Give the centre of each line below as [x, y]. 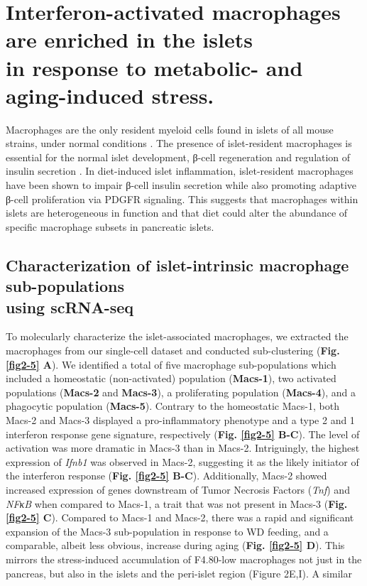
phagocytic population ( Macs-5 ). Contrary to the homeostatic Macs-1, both [172, 406]
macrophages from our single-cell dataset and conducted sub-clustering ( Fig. [173, 351]
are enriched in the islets [129, 39]
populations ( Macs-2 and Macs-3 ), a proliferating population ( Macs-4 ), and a [181, 392]
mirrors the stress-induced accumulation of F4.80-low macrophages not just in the [184, 559]
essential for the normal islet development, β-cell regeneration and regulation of [178, 157]
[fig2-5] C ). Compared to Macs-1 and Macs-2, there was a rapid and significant [180, 517]
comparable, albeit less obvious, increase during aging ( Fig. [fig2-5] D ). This [175, 545]
